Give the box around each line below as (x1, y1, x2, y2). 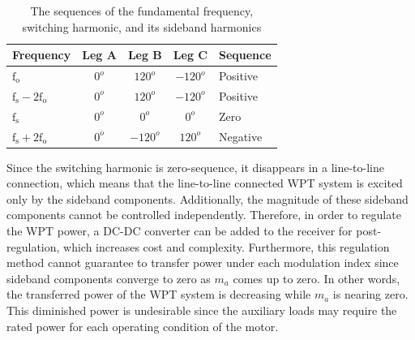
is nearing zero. (332, 286, 409, 303)
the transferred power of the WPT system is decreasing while (6, 286, 311, 303)
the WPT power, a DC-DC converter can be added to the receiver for (6, 222, 353, 239)
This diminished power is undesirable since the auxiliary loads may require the (6, 302, 397, 318)
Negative (218, 127, 263, 144)
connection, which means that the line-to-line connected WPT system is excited (6, 174, 403, 192)
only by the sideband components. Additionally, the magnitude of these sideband (6, 190, 409, 207)
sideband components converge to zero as (6, 269, 211, 286)
